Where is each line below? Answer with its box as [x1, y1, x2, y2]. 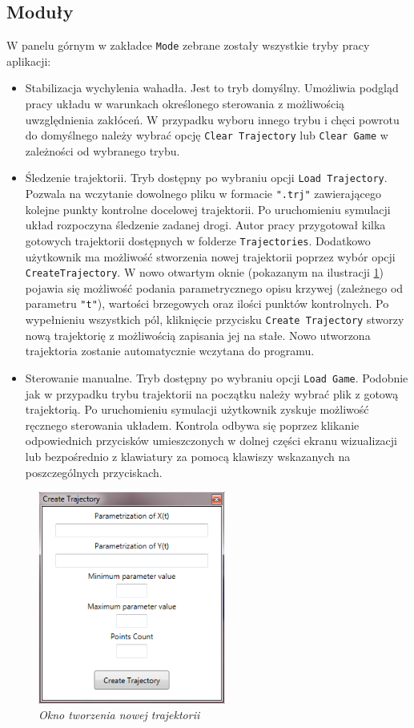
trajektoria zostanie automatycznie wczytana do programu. [25, 342, 315, 359]
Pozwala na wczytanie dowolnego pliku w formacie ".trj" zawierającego [25, 185, 381, 202]
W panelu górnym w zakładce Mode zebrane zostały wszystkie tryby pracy [6, 37, 370, 54]
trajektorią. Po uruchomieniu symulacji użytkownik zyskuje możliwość [25, 401, 369, 418]
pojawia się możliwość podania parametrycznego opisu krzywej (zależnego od [25, 279, 404, 296]
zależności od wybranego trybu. [25, 142, 180, 159]
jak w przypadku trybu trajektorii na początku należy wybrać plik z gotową [25, 385, 399, 402]
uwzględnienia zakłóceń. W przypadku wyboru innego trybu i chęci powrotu [25, 111, 400, 127]
